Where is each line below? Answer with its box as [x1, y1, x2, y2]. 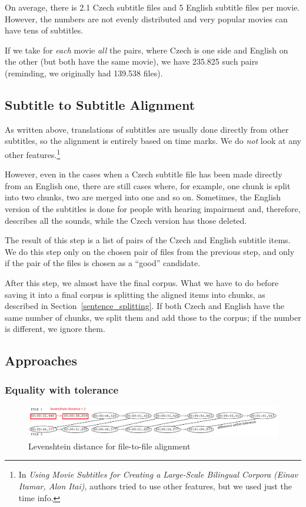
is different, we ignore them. [5, 323, 105, 335]
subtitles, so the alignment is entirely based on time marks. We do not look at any [5, 135, 301, 147]
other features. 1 [5, 146, 61, 160]
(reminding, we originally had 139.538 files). [5, 66, 163, 79]
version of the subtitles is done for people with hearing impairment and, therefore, [5, 202, 301, 214]
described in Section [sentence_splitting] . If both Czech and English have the [5, 300, 285, 312]
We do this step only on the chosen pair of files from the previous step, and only [5, 245, 295, 257]
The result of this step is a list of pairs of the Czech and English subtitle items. [5, 234, 291, 246]
